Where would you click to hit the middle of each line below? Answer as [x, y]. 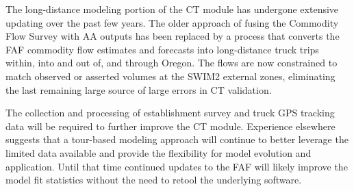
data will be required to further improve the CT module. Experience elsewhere [170, 126]
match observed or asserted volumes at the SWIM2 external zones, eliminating [170, 76]
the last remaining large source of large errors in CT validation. [139, 89]
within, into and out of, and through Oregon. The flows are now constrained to [172, 63]
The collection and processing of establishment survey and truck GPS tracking [170, 113]
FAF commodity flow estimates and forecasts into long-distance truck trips [162, 49]
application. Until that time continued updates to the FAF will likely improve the [177, 166]
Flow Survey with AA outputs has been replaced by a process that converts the [173, 36]
